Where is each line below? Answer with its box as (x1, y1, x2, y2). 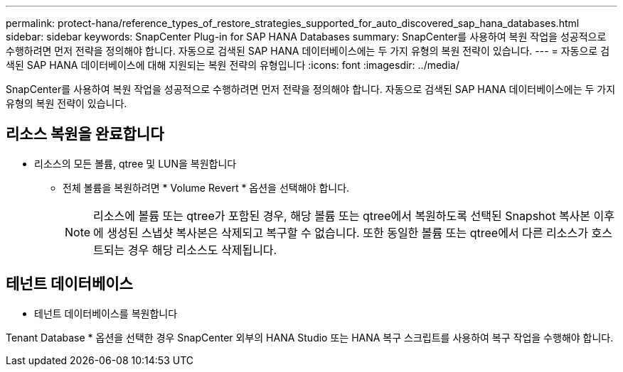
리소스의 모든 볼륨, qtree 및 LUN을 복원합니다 (34, 157, 237, 170)
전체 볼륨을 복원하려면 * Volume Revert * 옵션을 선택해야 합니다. (63, 181, 350, 194)
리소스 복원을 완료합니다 (6, 125, 164, 143)
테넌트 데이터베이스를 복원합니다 (34, 307, 178, 319)
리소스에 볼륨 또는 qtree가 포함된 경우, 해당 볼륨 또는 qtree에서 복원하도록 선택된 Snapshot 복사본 (93, 208, 591, 223)
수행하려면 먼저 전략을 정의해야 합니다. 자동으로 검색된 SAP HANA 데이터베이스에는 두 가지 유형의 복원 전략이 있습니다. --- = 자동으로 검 (6, 45, 610, 57)
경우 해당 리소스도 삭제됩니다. (127, 242, 277, 257)
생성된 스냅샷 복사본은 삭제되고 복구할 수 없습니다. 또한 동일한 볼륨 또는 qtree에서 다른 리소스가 (107, 225, 588, 240)
